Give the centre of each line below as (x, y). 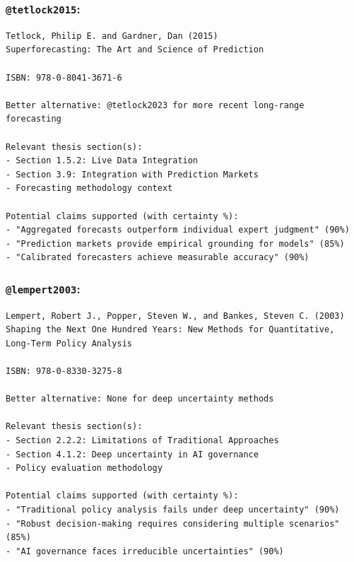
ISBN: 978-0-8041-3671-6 (64, 77)
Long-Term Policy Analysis (69, 343)
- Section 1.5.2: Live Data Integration (102, 161)
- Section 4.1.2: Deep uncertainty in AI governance (132, 454)
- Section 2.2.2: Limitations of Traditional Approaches (142, 440)
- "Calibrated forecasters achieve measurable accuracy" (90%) (158, 258)
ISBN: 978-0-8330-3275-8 (64, 371)
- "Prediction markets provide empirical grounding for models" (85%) (175, 244)
